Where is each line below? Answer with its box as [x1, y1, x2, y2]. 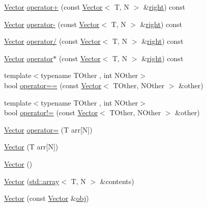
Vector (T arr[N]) [4, 141, 58, 152]
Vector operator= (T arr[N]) [4, 124, 93, 135]
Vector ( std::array [4, 175, 60, 186]
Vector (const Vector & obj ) [4, 193, 89, 203]
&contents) [100, 175, 134, 186]
